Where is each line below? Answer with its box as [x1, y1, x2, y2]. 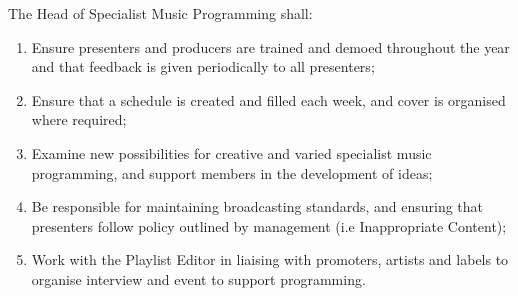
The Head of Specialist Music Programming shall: [8, 3, 313, 23]
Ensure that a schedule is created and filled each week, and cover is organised [31, 89, 506, 110]
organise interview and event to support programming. [31, 268, 366, 289]
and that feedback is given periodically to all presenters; [31, 56, 375, 77]
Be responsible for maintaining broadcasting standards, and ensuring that [31, 196, 484, 217]
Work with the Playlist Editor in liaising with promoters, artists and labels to [31, 249, 509, 270]
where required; [31, 109, 127, 130]
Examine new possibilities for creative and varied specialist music [31, 142, 432, 163]
